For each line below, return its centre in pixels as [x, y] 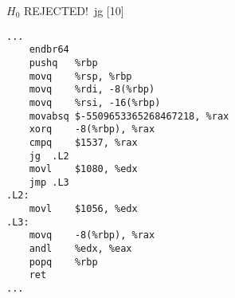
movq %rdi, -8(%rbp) [92, 90]
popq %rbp [63, 262]
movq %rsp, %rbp [80, 76]
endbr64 [49, 50]
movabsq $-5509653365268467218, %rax [129, 116]
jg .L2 [49, 156]
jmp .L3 [49, 182]
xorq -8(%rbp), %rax [92, 129]
